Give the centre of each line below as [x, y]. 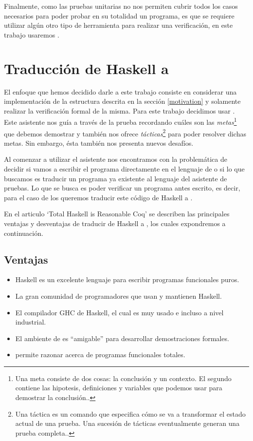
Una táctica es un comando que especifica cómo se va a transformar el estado [130, 413]
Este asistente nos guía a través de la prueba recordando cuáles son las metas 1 [120, 121]
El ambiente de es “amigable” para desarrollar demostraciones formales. [122, 338]
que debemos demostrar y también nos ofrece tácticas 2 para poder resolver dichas [125, 133]
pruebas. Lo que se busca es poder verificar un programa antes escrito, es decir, [122, 188]
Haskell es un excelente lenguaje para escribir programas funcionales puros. [127, 279]
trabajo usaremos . [32, 34]
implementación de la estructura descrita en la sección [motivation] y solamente [122, 101]
